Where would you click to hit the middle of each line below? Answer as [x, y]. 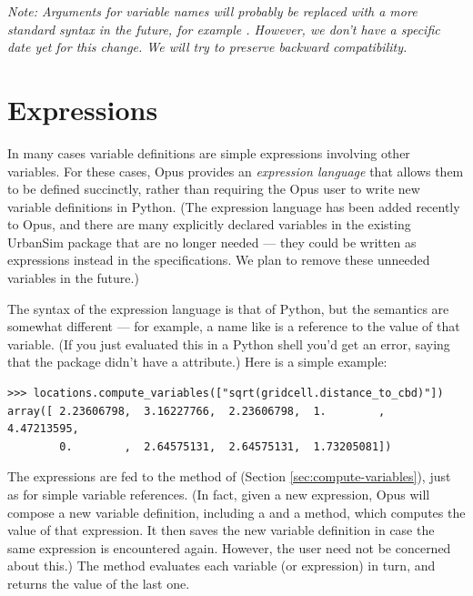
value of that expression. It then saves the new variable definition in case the [221, 530]
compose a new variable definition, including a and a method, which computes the [236, 512]
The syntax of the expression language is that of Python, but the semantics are [228, 308]
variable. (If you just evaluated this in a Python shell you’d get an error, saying [229, 343]
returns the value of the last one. [99, 583]
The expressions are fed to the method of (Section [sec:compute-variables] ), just [229, 476]
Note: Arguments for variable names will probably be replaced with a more [212, 11]
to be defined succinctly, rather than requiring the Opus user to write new [214, 189]
